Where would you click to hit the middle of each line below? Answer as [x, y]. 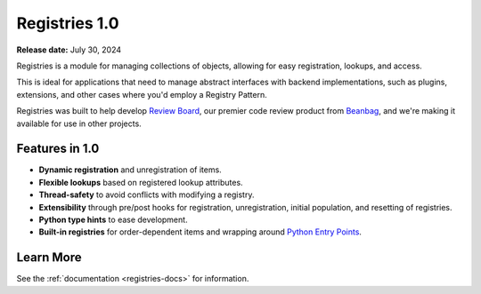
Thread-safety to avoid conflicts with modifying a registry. [147, 195]
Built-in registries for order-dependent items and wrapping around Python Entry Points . [200, 232]
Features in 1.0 [58, 149]
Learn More [49, 258]
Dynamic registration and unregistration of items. [130, 170]
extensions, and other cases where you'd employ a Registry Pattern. [142, 94]
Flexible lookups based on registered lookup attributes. [141, 182]
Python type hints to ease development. [113, 219]
